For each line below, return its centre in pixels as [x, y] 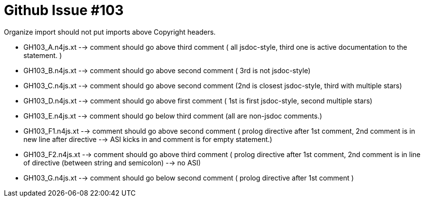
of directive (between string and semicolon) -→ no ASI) [112, 162]
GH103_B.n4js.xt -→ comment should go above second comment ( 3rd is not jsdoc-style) [167, 70]
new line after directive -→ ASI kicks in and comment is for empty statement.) [148, 139]
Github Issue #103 [64, 10]
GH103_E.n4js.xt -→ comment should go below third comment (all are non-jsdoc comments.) [173, 116]
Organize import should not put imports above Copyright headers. [110, 32]
